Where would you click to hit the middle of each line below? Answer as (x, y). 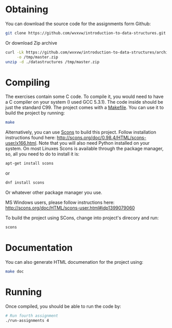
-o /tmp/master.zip (37, 57)
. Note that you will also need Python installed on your (93, 143)
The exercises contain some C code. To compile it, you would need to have (84, 97)
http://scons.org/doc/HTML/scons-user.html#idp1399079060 (70, 208)
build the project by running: (35, 113)
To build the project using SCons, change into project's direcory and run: (82, 218)
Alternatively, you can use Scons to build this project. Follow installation (81, 132)
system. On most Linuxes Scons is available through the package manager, (84, 149)
